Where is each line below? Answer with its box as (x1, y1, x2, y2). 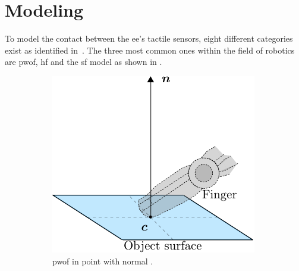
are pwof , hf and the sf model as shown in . (5, 55, 162, 68)
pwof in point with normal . (52, 254, 153, 267)
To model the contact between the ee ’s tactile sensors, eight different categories (5, 32, 293, 45)
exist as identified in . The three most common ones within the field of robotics (5, 43, 295, 56)
